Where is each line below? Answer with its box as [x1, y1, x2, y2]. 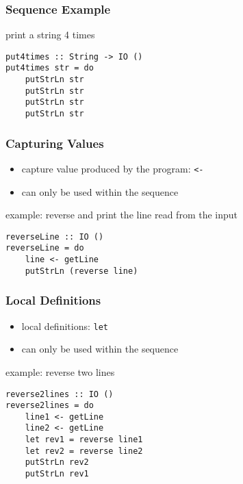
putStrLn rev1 [25, 469, 89, 479]
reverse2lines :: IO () [5, 389, 114, 399]
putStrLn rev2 [25, 457, 89, 468]
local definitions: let [21, 318, 108, 333]
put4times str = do [5, 63, 94, 73]
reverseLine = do [5, 243, 84, 253]
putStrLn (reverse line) [25, 266, 138, 276]
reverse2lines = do [5, 400, 94, 411]
